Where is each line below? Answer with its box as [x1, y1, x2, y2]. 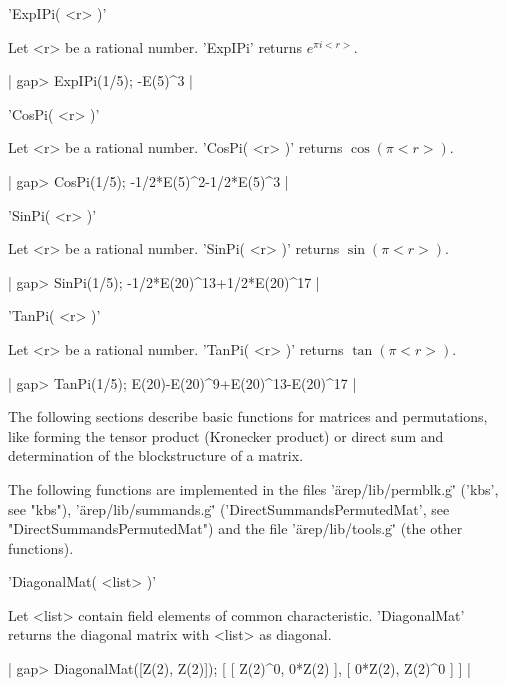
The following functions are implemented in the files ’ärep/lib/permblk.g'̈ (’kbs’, [8, 478, 499, 499]
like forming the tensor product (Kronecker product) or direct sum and [8, 425, 444, 446]
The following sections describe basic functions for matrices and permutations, [8, 406, 488, 427]
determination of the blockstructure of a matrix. [8, 445, 304, 466]
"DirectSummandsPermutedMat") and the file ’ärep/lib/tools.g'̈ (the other [8, 518, 463, 539]
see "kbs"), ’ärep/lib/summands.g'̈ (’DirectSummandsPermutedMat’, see [8, 498, 450, 519]
